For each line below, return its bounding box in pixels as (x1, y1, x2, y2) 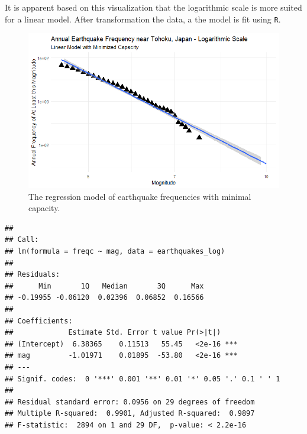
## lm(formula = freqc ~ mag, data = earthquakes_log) (5, 247, 225, 256)
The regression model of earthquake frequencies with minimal (28, 190, 251, 202)
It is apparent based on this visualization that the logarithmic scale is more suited (5, 1, 302, 13)
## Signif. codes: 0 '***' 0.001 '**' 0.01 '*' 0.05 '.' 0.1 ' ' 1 (5, 374, 280, 383)
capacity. (28, 202, 60, 214)
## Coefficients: (5, 316, 73, 325)
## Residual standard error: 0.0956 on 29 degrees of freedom (5, 397, 255, 406)
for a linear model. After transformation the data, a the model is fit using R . (5, 12, 281, 25)
